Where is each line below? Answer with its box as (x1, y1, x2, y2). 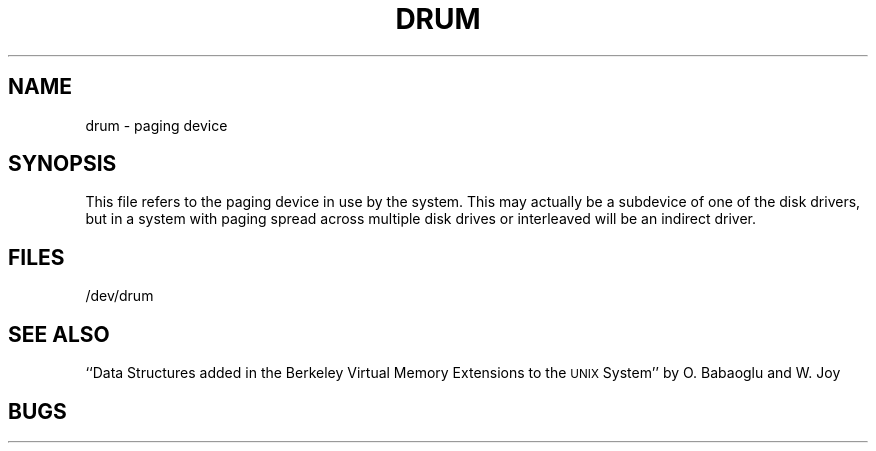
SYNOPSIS (8, 151, 117, 177)
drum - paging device (85, 116, 228, 134)
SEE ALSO (8, 321, 110, 347)
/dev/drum (85, 287, 154, 305)
